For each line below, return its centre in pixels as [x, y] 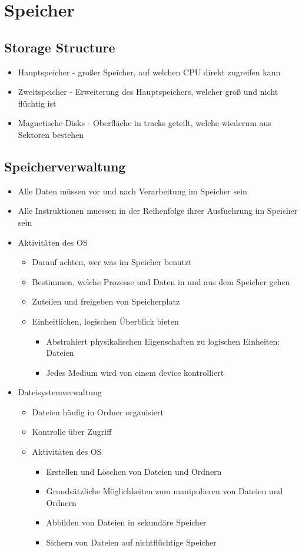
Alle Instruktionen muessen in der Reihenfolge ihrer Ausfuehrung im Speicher [158, 211]
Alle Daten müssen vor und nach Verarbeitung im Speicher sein [132, 191]
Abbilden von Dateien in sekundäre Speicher [126, 522]
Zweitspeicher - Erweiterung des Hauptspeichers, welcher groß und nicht [148, 92]
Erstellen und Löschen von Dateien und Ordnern [134, 471]
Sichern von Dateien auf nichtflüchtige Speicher [131, 542]
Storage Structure [60, 47]
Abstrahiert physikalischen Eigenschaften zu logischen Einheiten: [163, 341]
